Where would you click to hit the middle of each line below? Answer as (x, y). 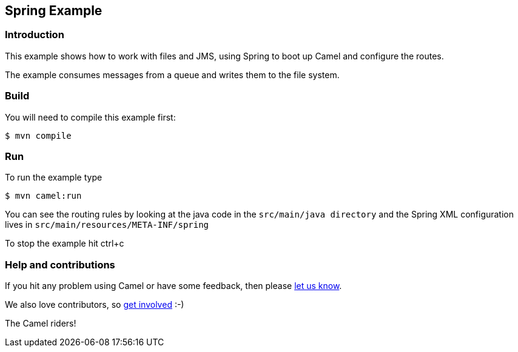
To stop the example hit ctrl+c (65, 244)
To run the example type (54, 178)
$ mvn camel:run (43, 196)
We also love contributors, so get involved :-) (95, 305)
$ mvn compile (38, 135)
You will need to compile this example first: (90, 117)
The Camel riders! (41, 324)
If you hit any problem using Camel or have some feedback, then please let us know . (173, 286)
